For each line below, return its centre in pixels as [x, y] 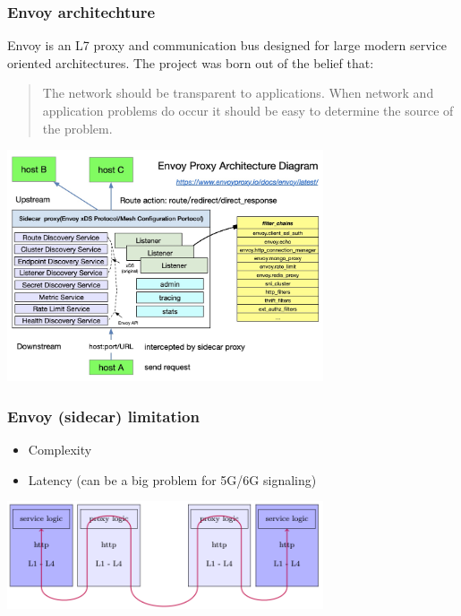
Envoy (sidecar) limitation [103, 416]
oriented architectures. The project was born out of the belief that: [191, 62]
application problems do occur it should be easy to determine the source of [248, 110]
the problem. [77, 128]
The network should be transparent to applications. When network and [238, 93]
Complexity [60, 450]
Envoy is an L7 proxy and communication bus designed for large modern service [227, 45]
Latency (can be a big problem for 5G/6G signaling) [172, 479]
